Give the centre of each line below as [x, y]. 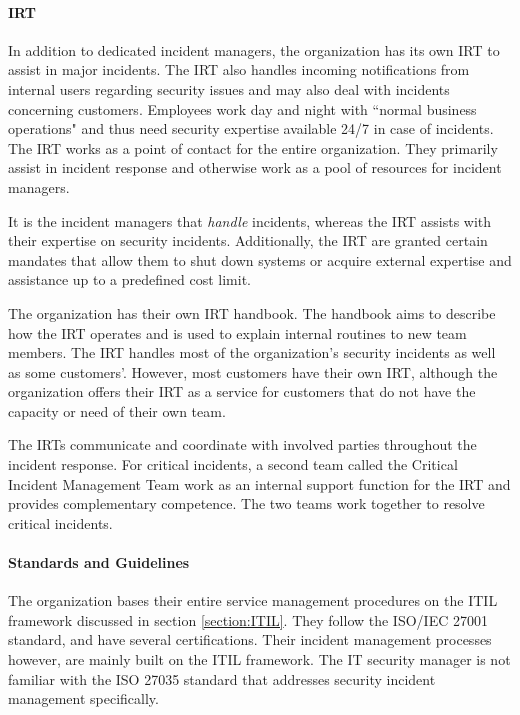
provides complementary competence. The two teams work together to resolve [246, 503]
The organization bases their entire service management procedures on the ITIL [253, 600]
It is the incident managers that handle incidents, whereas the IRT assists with [250, 220]
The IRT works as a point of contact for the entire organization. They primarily [253, 147]
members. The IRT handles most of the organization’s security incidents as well [252, 352]
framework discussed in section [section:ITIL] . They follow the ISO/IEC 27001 [248, 619]
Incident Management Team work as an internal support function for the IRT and [259, 483]
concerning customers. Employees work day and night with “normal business [242, 108]
